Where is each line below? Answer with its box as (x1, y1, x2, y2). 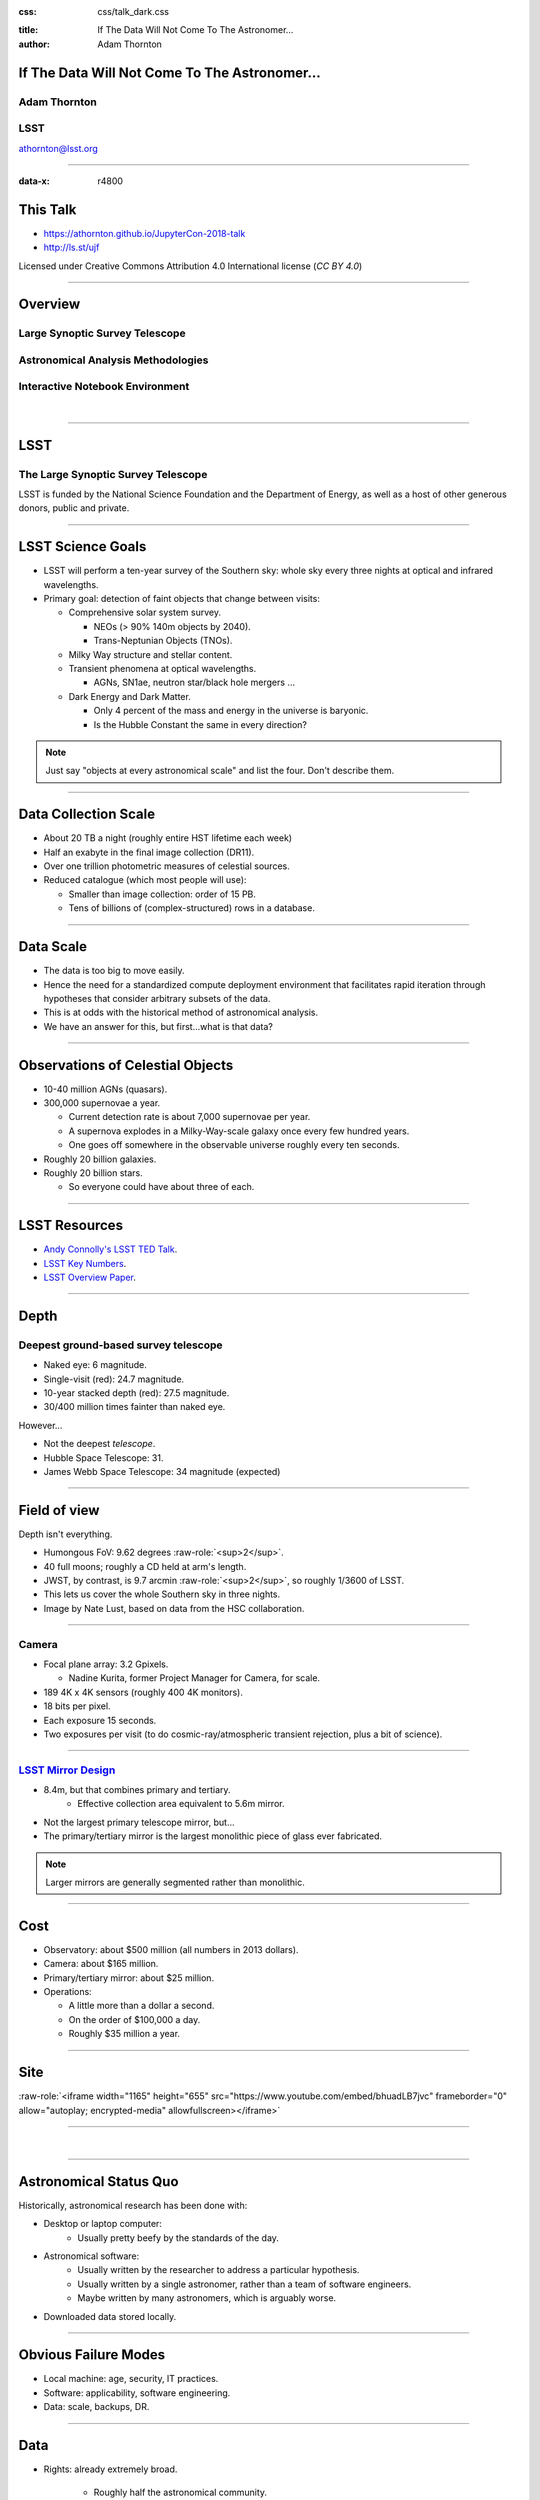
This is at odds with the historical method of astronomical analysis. (43, 1006, 319, 1019)
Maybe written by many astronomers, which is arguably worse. (77, 2292, 337, 2304)
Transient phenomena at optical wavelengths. (68, 663, 257, 675)
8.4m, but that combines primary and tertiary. (43, 1784, 231, 1796)
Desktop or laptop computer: (43, 2218, 162, 2230)
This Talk (18, 201, 77, 218)
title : (18, 24, 39, 36)
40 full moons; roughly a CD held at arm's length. (43, 1560, 247, 1572)
